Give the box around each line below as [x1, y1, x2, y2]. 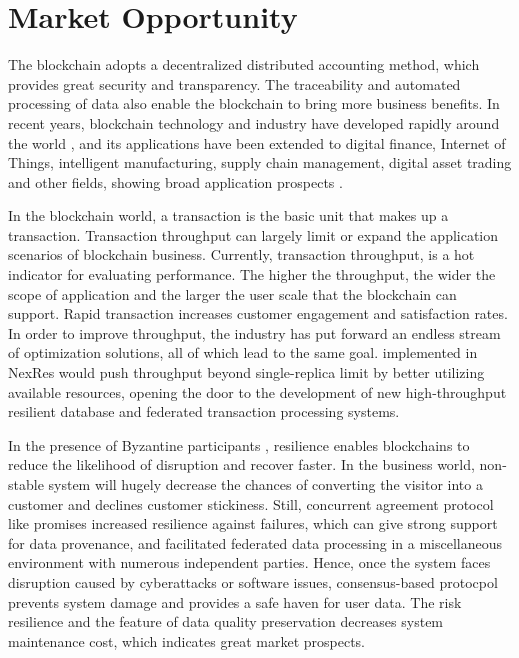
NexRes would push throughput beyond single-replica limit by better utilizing [8, 362, 485, 383]
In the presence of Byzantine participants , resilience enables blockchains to [8, 434, 470, 455]
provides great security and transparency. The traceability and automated [8, 73, 461, 94]
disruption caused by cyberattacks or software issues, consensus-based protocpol [8, 571, 498, 592]
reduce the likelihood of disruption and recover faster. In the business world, [8, 454, 475, 475]
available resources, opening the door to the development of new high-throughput [8, 381, 507, 402]
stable [8, 474, 44, 494]
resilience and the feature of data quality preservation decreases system [8, 611, 444, 632]
